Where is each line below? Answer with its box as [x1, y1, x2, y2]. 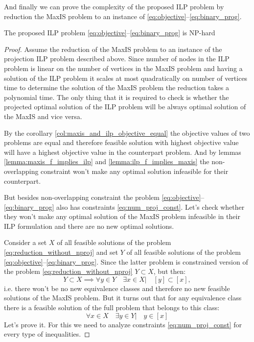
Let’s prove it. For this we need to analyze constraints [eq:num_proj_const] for [4, 319, 242, 329]
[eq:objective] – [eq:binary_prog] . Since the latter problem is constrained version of [4, 256, 248, 267]
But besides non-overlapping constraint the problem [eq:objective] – [4, 192, 205, 202]
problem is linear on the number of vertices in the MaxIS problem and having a [4, 63, 243, 73]
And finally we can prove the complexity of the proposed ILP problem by [4, 1, 224, 11]
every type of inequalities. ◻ [4, 329, 90, 339]
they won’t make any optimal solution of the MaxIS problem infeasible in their [4, 211, 240, 221]
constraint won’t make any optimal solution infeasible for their [41, 166, 229, 176]
